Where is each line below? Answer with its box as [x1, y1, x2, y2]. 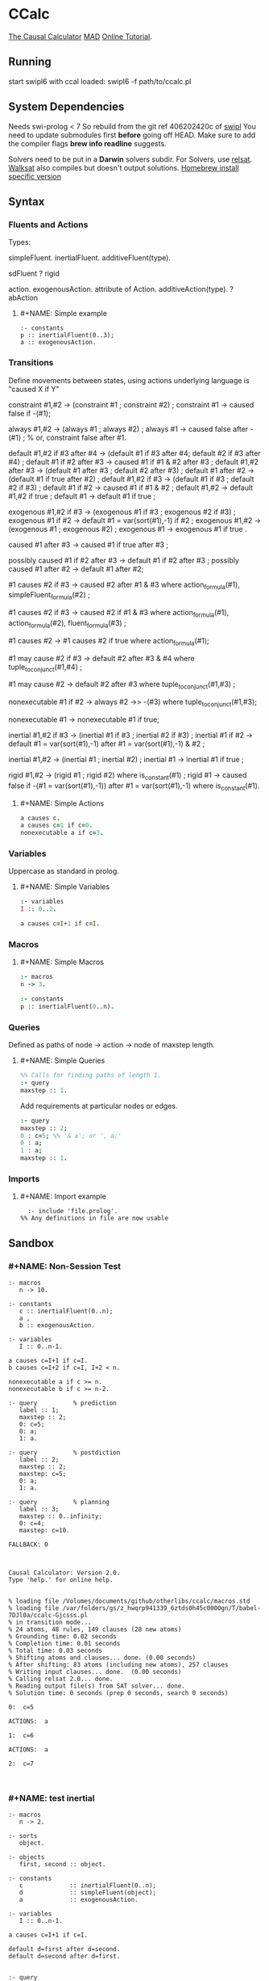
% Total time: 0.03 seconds [8, 1646, 103, 1655]
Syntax [8, 195, 45, 209]
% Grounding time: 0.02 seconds [8, 1633, 117, 1641]
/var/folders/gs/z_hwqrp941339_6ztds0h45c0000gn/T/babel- [62, 1604, 262, 1612]
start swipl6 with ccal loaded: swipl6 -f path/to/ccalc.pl [8, 76, 192, 86]
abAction [8, 293, 39, 303]
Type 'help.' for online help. [8, 1576, 114, 1584]
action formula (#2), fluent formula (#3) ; [8, 617, 126, 630]
